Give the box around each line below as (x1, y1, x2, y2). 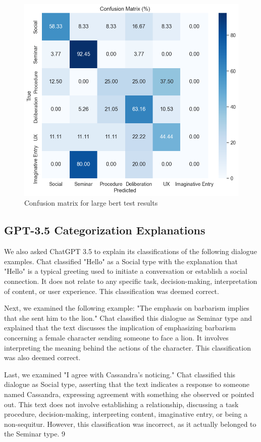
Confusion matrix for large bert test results (24, 198, 158, 208)
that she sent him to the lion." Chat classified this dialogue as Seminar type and (4, 312, 252, 323)
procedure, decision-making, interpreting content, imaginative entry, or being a (4, 409, 248, 419)
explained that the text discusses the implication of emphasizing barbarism (4, 322, 236, 333)
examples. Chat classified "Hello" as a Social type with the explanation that (4, 256, 238, 266)
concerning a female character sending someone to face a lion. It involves (4, 332, 229, 343)
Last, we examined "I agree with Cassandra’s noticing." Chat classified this (4, 369, 236, 379)
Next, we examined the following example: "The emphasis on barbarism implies (4, 303, 249, 313)
